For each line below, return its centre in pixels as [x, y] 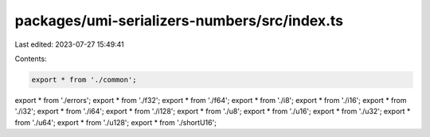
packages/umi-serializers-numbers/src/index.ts [179, 21]
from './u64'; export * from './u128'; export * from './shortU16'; [115, 122]
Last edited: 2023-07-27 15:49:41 [70, 44]
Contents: [31, 59]
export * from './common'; [84, 80]
